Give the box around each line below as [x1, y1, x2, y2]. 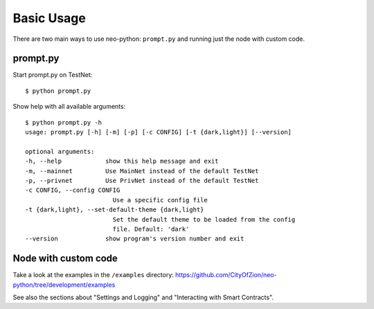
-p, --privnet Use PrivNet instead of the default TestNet [25, 177, 259, 184]
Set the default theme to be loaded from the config [112, 215, 296, 223]
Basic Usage [12, 10, 86, 26]
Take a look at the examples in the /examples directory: [12, 271, 175, 279]
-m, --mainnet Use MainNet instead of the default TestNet [25, 167, 259, 175]
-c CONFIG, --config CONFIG [25, 186, 121, 194]
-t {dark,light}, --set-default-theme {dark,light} [25, 206, 204, 214]
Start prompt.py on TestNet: [12, 71, 93, 79]
